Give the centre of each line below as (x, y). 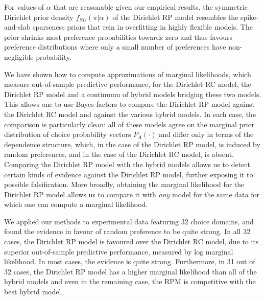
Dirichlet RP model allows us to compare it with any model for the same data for (132, 194)
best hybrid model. (34, 292)
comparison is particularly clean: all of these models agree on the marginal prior (129, 124)
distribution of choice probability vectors (68, 134)
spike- (250, 17)
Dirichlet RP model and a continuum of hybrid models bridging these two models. (133, 94)
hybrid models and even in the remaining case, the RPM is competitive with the (130, 281)
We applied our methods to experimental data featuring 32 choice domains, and (129, 221)
